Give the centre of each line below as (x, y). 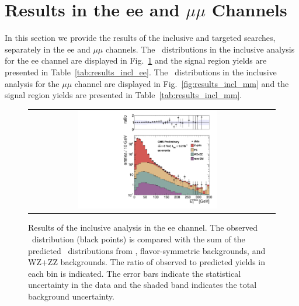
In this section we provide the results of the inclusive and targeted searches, (140, 38)
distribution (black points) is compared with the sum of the (138, 239)
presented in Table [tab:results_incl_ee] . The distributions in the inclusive (141, 72)
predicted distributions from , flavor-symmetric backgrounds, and (147, 250)
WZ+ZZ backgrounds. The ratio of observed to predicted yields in (147, 262)
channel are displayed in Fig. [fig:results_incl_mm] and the (182, 83)
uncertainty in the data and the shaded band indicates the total (142, 285)
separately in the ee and (48, 49)
